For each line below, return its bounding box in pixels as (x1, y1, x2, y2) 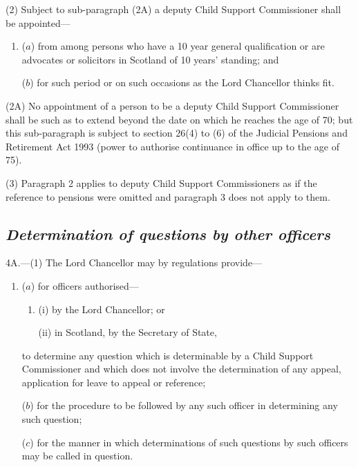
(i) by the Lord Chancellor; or (38, 301, 165, 316)
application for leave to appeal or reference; (21, 375, 206, 389)
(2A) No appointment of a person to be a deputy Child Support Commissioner (6, 98, 339, 112)
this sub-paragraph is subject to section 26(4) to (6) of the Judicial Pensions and (6, 126, 348, 140)
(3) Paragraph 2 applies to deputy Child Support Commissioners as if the (6, 175, 317, 190)
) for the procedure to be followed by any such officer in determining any (30, 398, 338, 413)
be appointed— (6, 15, 70, 30)
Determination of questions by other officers (6, 223, 330, 244)
